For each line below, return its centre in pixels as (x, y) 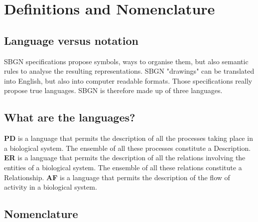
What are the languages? (70, 117)
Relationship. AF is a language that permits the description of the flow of (117, 177)
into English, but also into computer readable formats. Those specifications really (128, 80)
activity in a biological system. (51, 187)
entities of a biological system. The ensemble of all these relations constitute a (123, 167)
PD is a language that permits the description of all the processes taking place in (129, 138)
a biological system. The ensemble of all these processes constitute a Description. (128, 148)
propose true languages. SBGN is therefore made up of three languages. (113, 90)
